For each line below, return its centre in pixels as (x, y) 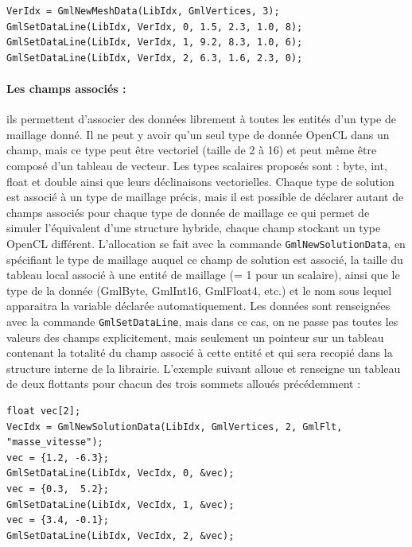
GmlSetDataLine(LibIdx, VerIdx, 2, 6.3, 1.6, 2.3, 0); (155, 58)
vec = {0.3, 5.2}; (58, 489)
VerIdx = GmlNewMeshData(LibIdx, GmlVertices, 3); (143, 11)
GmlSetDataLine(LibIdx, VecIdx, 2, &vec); (120, 535)
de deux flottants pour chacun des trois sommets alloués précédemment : (184, 384)
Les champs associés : (66, 88)
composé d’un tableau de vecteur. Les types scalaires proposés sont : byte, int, (197, 165)
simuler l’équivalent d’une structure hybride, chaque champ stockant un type (194, 228)
